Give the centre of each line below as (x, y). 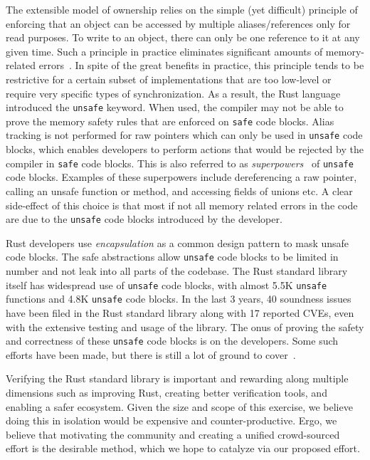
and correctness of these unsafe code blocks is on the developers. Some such (172, 341)
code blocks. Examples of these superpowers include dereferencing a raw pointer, (181, 177)
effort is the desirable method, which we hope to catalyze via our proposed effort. (183, 448)
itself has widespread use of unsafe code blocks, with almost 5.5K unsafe (166, 284)
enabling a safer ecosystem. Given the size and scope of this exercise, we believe (179, 406)
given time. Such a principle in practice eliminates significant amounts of (164, 51)
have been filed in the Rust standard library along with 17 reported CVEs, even (180, 312)
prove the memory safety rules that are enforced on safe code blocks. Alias (170, 121)
